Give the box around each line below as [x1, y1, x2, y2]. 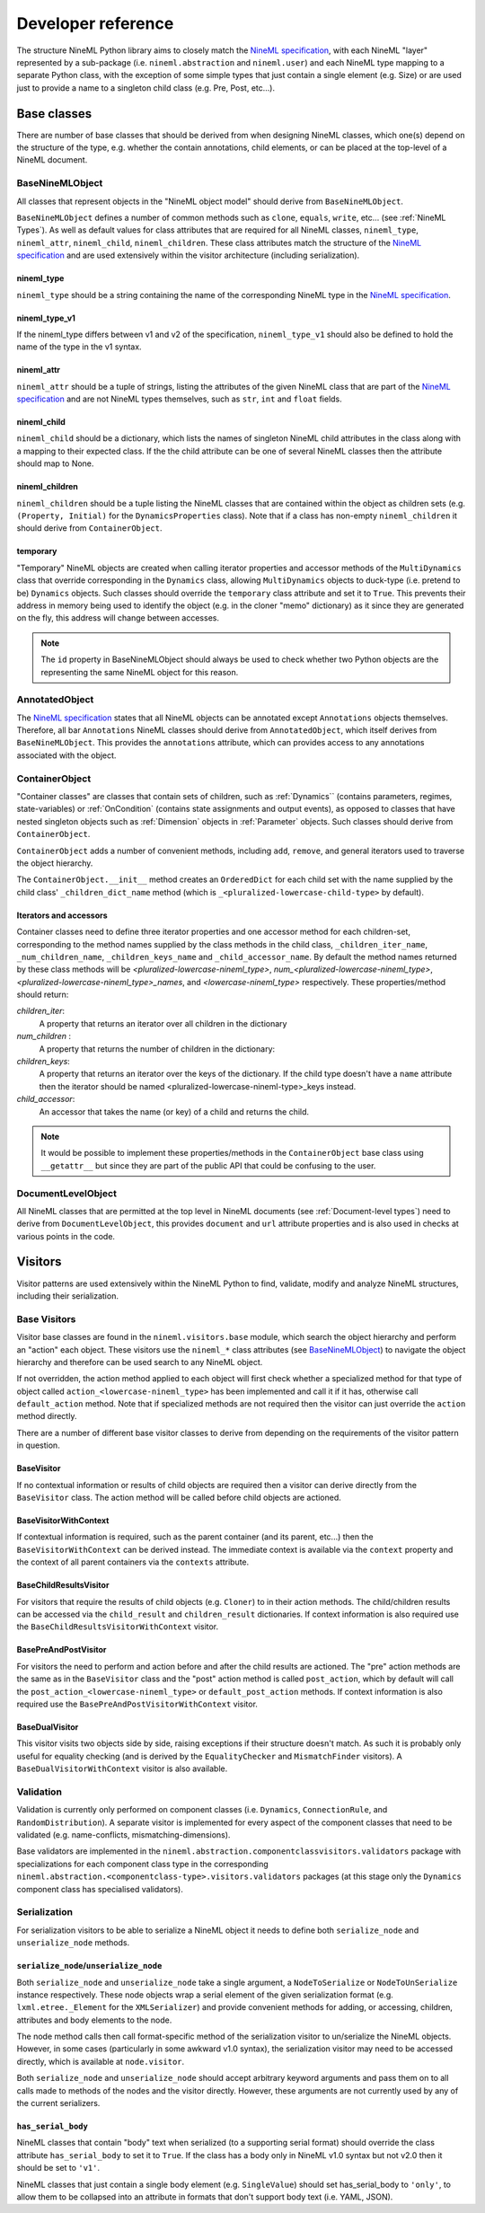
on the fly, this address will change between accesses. [16, 613, 220, 623]
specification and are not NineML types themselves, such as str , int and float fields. [16, 393, 343, 404]
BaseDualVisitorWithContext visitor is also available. [16, 1763, 228, 1774]
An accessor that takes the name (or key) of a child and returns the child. [39, 1106, 310, 1117]
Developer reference [16, 13, 174, 33]
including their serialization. [16, 1290, 119, 1301]
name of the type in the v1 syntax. [16, 341, 143, 352]
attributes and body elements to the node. [16, 2015, 172, 2025]
